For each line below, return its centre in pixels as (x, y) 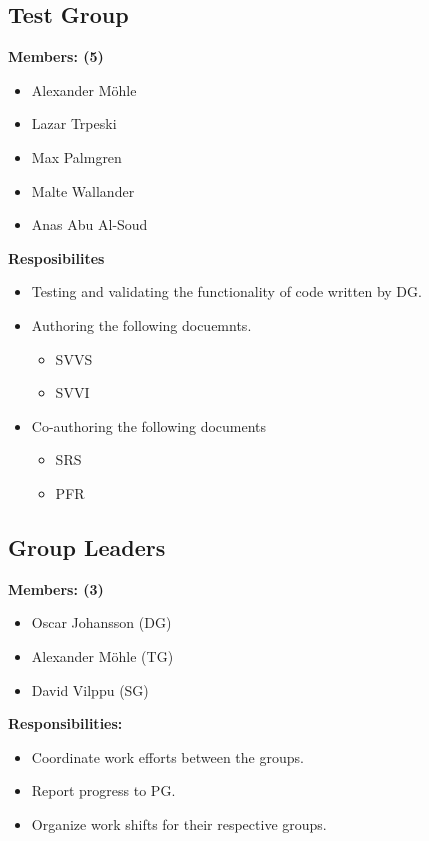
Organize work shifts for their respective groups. (179, 823)
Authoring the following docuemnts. (141, 324)
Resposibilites (56, 257)
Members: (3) (56, 588)
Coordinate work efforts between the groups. (167, 756)
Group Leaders (87, 546)
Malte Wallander (83, 190)
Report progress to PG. (103, 790)
